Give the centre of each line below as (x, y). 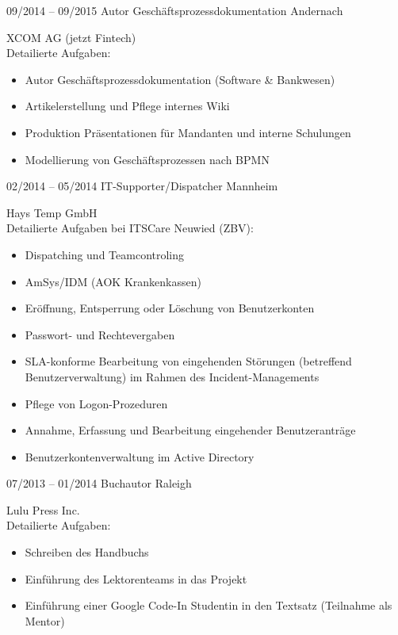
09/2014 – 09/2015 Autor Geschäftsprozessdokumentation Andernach (175, 10)
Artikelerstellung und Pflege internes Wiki (127, 106)
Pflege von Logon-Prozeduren (96, 403)
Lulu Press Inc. (43, 509)
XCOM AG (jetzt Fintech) (71, 37)
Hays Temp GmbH (52, 212)
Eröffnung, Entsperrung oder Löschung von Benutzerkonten (170, 308)
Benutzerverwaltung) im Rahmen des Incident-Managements (172, 376)
